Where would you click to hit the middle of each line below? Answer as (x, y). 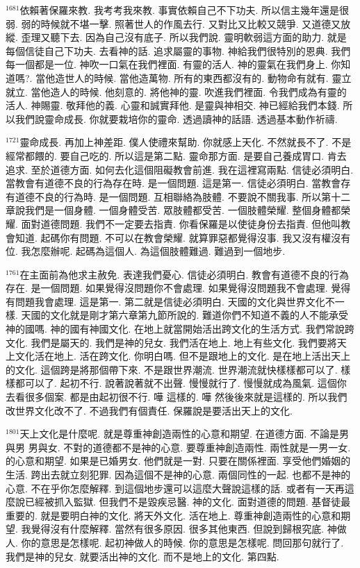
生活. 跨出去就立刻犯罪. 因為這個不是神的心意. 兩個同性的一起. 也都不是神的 (178, 474)
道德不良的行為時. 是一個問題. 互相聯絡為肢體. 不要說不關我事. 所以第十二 (183, 196)
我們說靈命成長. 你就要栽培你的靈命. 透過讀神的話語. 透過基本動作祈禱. (176, 118)
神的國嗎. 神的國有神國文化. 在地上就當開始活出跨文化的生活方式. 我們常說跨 (180, 329)
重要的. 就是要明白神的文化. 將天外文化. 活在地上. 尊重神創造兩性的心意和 (173, 515)
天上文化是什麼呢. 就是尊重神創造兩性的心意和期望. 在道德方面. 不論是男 (185, 434)
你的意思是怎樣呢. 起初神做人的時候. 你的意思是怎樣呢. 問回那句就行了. (182, 542)
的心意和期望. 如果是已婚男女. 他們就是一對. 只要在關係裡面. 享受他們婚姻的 (178, 461)
